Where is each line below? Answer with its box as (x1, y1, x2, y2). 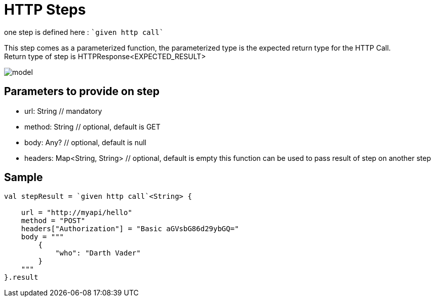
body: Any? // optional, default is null (24, 138, 146, 147)
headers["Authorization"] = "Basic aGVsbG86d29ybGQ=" (21, 225, 239, 233)
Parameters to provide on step (4, 85, 160, 98)
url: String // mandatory (24, 106, 102, 115)
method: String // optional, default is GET (24, 122, 161, 131)
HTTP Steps (4, 1, 86, 18)
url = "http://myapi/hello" (21, 208, 132, 217)
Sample (4, 171, 43, 184)
